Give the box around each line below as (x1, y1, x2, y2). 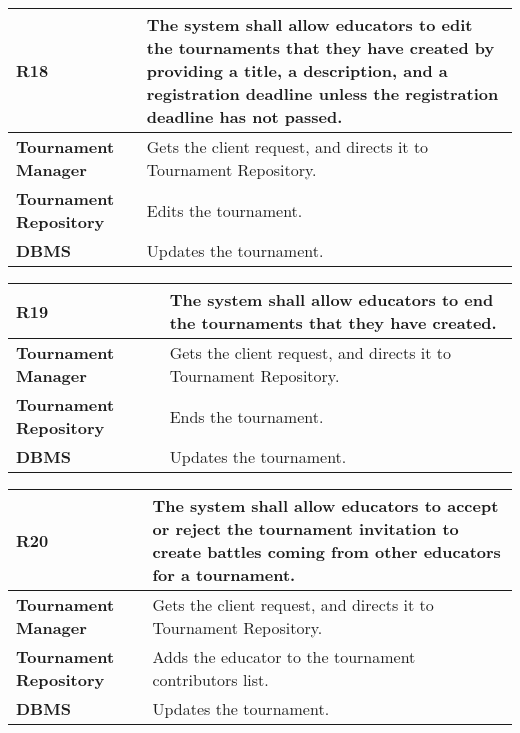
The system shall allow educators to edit (146, 13, 473, 36)
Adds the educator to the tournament (152, 645, 416, 668)
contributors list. (152, 668, 269, 691)
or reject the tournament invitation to (152, 517, 459, 540)
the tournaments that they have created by (146, 36, 495, 59)
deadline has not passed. (146, 105, 343, 128)
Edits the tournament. (146, 198, 303, 222)
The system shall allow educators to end (169, 288, 494, 311)
